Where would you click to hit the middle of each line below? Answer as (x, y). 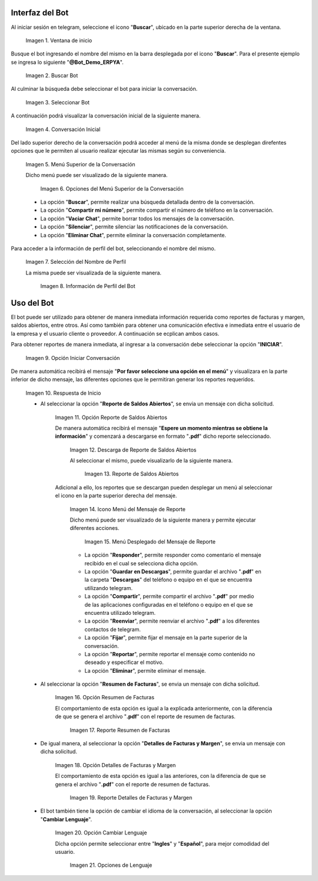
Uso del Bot (32, 303)
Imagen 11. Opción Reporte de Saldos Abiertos (111, 417)
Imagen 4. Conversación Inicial (63, 129)
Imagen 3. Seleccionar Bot (58, 102)
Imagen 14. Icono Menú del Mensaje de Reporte (127, 509)
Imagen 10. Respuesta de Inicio (63, 393)
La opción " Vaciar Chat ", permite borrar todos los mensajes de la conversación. (138, 218)
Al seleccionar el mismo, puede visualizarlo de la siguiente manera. (151, 461)
